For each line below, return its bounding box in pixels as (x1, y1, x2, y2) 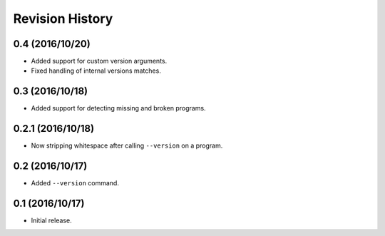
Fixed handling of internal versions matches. (31, 66, 162, 75)
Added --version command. (31, 179, 119, 188)
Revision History (13, 11, 113, 26)
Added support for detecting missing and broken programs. (31, 104, 206, 113)
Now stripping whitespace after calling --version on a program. (31, 141, 223, 150)
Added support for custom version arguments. (31, 57, 168, 66)
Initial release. (31, 216, 72, 225)
